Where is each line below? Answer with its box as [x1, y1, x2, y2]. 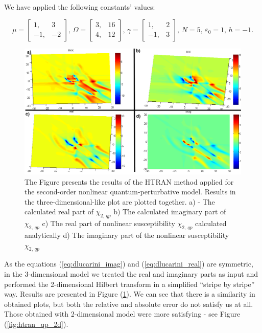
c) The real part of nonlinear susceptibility [42, 218, 175, 229]
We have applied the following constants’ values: [4, 2, 155, 12]
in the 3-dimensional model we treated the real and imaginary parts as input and [4, 268, 258, 279]
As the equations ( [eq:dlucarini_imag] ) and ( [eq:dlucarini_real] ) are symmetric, [4, 258, 253, 269]
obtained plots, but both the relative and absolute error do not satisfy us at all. [4, 298, 253, 309]
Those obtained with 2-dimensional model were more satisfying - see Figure [4, 308, 241, 319]
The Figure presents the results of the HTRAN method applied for [25, 176, 234, 187]
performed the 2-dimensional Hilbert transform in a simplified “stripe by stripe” [4, 278, 255, 289]
